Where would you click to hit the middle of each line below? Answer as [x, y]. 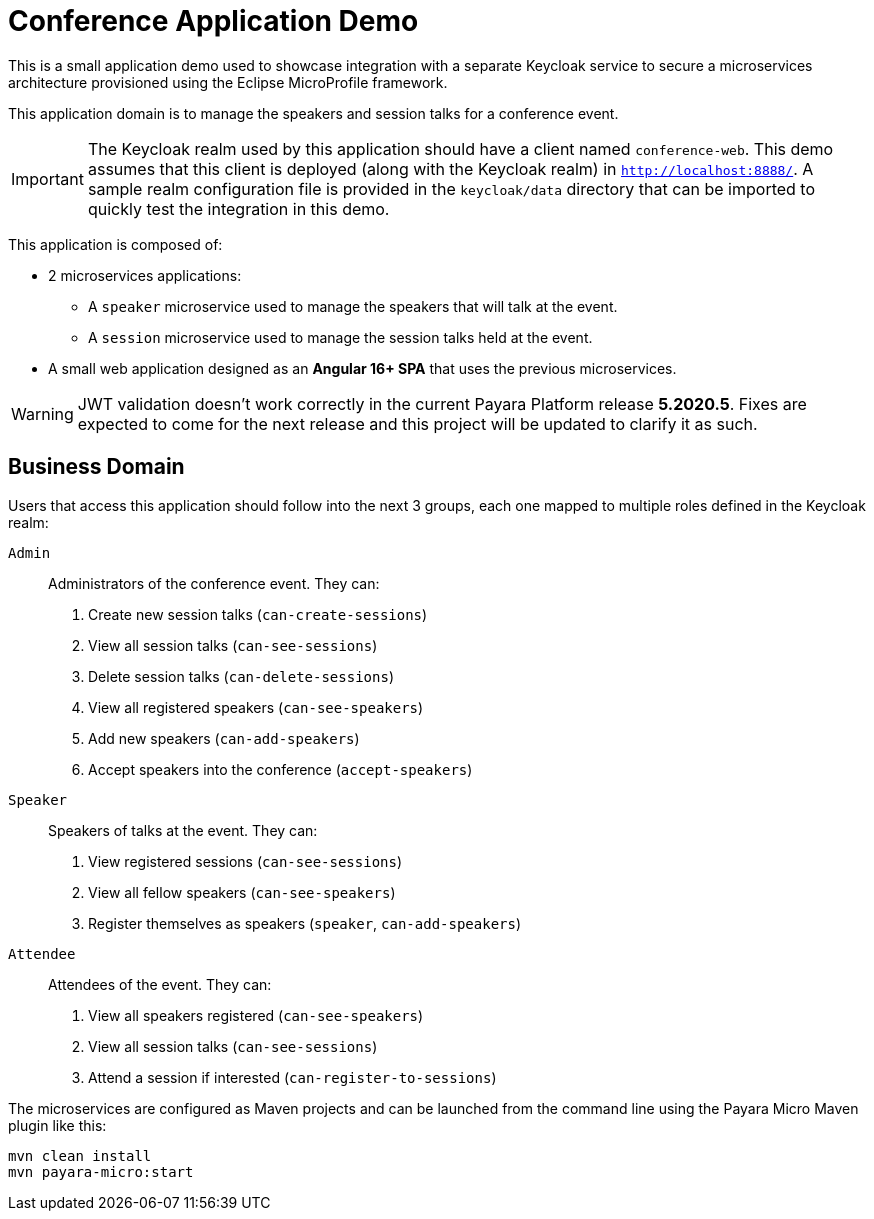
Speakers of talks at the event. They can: [183, 830]
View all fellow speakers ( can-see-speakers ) [242, 892]
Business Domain [96, 467]
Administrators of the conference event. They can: [214, 583]
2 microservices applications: [145, 275]
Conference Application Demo [213, 21]
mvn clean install [80, 1155]
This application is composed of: [115, 244]
